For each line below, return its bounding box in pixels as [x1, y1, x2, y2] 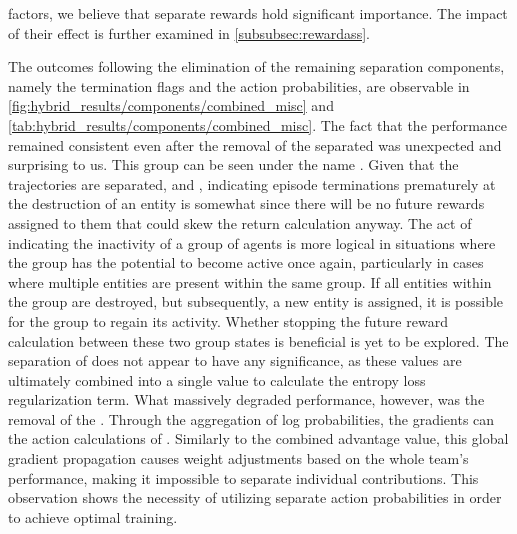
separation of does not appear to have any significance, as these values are [8, 350, 462, 371]
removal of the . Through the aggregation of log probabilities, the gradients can [8, 408, 495, 429]
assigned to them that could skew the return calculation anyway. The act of [8, 212, 472, 233]
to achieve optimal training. [8, 506, 178, 527]
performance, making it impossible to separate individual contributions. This [8, 467, 479, 488]
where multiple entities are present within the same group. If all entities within [8, 271, 492, 292]
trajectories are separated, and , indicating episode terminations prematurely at [8, 173, 496, 194]
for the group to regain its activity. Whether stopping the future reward [8, 310, 448, 331]
